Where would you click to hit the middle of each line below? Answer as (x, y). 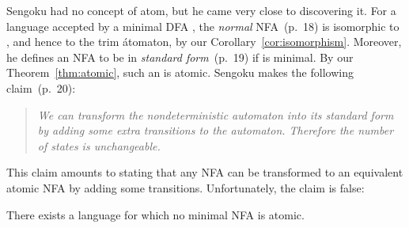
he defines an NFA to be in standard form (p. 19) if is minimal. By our (180, 57)
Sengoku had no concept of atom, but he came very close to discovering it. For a (201, 10)
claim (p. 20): (41, 87)
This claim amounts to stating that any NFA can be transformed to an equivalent (205, 172)
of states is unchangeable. (99, 145)
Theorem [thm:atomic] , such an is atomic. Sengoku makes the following (180, 72)
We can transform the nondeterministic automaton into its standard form (216, 114)
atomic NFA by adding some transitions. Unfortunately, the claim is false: (186, 187)
